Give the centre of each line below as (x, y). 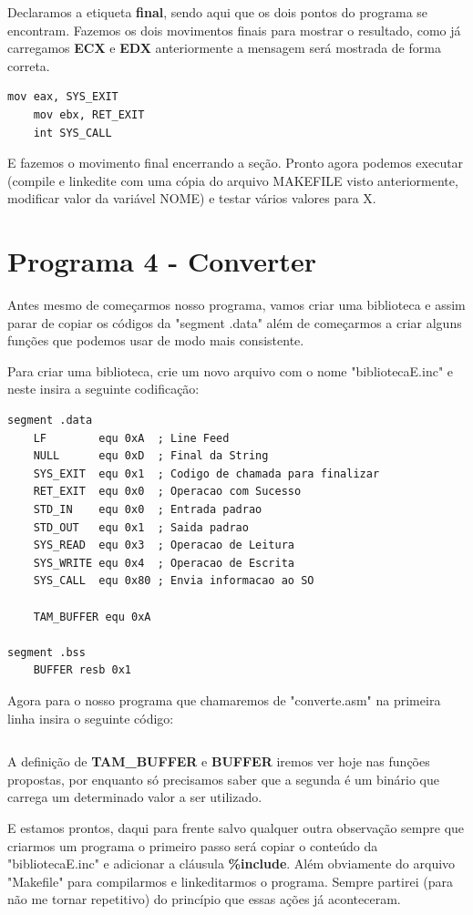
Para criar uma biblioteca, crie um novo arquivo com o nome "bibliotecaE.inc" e (230, 370)
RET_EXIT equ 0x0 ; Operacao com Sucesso (167, 492)
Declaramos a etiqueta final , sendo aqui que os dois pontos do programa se (218, 12)
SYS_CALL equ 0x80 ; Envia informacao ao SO (174, 581)
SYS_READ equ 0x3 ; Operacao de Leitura (164, 545)
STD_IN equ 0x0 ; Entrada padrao (148, 509)
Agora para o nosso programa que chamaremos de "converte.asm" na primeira (224, 699)
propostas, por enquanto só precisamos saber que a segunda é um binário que (224, 779)
